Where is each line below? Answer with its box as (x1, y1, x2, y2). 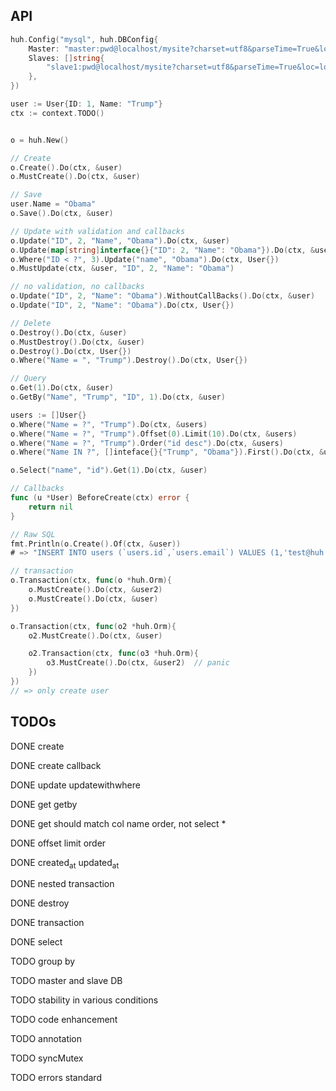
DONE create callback (10, 759, 102, 771)
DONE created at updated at (10, 856, 120, 871)
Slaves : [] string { (28, 53, 105, 63)
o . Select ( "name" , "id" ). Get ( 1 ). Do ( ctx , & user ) (10, 465, 208, 476)
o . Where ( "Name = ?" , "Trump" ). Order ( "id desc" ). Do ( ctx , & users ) (10, 438, 284, 448)
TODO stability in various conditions (10, 994, 159, 1006)
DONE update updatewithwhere (10, 779, 141, 791)
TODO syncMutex (10, 1052, 84, 1064)
